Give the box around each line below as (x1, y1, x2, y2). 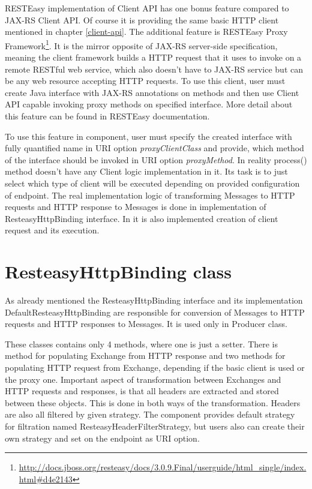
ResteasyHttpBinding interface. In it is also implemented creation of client (5, 212, 278, 224)
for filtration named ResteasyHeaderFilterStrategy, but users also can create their (5, 420, 305, 432)
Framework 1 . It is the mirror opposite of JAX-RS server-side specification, (5, 37, 278, 52)
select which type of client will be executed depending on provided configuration (5, 176, 300, 189)
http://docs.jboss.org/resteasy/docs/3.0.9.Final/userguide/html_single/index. (19, 461, 307, 473)
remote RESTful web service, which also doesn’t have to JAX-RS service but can (5, 62, 303, 75)
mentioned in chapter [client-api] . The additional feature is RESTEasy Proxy (5, 25, 288, 38)
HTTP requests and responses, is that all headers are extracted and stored (5, 385, 279, 397)
